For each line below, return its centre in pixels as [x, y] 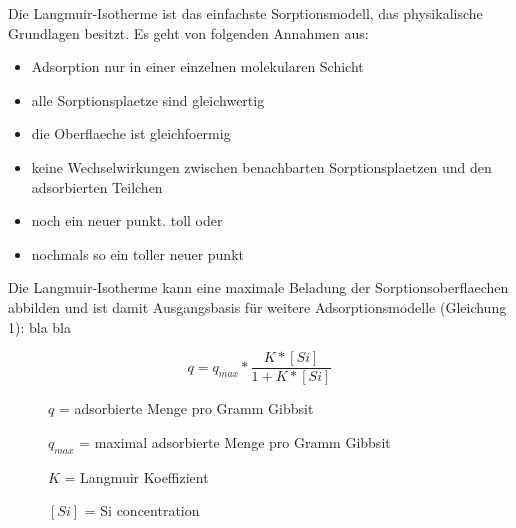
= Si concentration [142, 510]
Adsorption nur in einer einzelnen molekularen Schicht [197, 66]
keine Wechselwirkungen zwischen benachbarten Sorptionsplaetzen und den [261, 166]
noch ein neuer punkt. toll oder [127, 220]
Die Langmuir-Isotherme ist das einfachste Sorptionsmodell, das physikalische [245, 13]
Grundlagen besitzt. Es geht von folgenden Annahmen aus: [188, 32]
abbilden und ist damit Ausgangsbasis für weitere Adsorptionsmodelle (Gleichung [257, 306]
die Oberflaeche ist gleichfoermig [131, 133]
